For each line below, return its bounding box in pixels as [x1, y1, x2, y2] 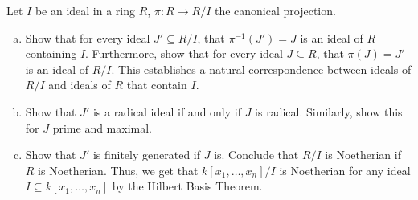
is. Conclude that [214, 146, 299, 163]
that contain [126, 76, 187, 93]
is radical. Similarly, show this [255, 103, 403, 120]
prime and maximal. [52, 119, 153, 136]
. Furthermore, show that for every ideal [85, 45, 283, 62]
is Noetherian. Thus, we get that [38, 161, 199, 178]
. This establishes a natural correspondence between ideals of [111, 60, 412, 77]
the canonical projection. [214, 2, 336, 18]
